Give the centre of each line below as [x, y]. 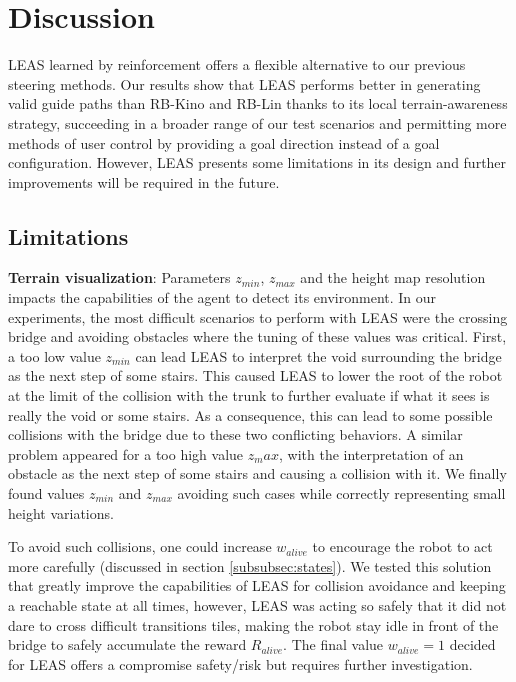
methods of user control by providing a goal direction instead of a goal [224, 142]
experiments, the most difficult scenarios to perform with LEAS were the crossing [258, 316]
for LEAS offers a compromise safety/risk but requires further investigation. [240, 663]
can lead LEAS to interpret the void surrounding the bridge [318, 355]
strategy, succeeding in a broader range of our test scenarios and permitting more [257, 122]
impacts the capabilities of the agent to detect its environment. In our [222, 297]
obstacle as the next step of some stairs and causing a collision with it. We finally [257, 473]
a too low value [54, 355]
